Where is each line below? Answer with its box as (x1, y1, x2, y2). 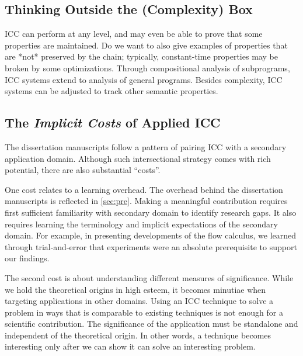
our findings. (5, 252, 50, 264)
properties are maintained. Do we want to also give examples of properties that (5, 39, 288, 51)
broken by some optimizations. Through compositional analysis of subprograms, (5, 61, 290, 74)
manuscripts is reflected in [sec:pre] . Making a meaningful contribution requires (5, 195, 288, 207)
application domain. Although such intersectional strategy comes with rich (5, 152, 271, 164)
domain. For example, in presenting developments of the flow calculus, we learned (5, 229, 297, 241)
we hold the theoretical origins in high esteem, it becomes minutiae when (5, 283, 266, 295)
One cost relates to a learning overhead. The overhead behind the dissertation (5, 183, 283, 195)
